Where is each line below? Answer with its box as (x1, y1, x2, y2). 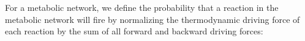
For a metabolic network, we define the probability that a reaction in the (5, 1, 279, 13)
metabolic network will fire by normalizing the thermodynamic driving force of (5, 13, 300, 25)
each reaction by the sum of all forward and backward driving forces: (5, 25, 263, 37)
